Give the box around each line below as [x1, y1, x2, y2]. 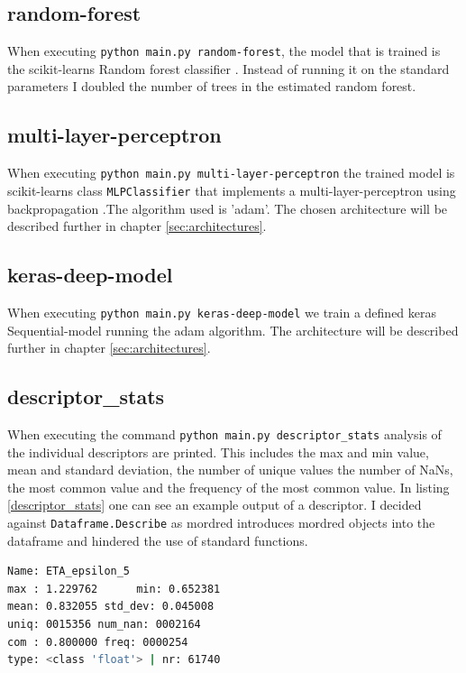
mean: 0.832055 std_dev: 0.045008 [7, 600, 215, 613]
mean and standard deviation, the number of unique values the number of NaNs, [7, 460, 453, 479]
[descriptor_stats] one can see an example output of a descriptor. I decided [7, 495, 422, 514]
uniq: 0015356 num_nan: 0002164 [7, 618, 201, 632]
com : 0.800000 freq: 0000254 [7, 635, 188, 649]
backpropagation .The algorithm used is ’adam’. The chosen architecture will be [7, 198, 448, 217]
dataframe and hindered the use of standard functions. [7, 530, 308, 549]
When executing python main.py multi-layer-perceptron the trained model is [7, 163, 455, 182]
